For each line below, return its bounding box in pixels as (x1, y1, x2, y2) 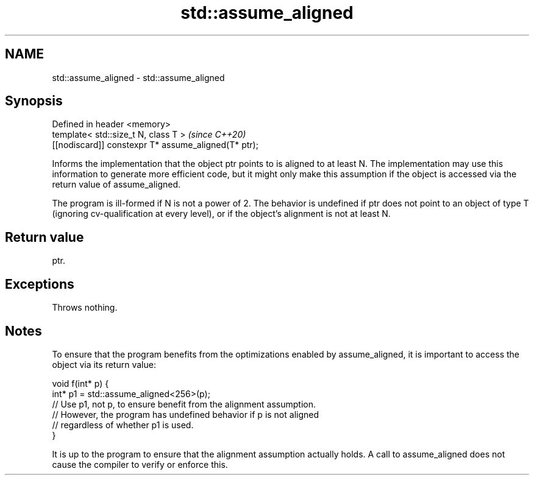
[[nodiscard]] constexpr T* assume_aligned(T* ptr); (52, 139, 258, 150)
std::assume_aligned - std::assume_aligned (52, 72, 225, 83)
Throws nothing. (52, 302, 118, 313)
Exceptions (5, 276, 74, 292)
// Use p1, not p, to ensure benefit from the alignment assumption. (52, 398, 316, 409)
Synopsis (5, 93, 63, 109)
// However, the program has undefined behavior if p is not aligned (52, 409, 319, 420)
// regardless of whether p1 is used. (52, 419, 194, 430)
